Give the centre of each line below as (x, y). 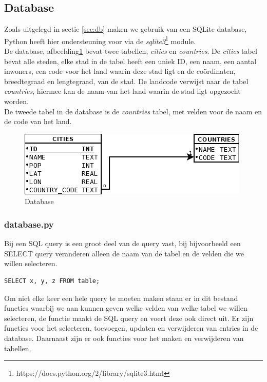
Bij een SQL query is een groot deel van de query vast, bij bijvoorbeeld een (122, 243)
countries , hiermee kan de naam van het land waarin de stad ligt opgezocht (122, 91)
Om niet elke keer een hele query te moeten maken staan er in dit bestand (121, 298)
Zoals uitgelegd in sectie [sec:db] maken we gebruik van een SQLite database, (126, 29)
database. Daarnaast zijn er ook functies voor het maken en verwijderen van (124, 338)
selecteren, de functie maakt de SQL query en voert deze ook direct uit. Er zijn (129, 318)
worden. (16, 101)
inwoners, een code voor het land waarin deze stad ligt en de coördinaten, (120, 71)
